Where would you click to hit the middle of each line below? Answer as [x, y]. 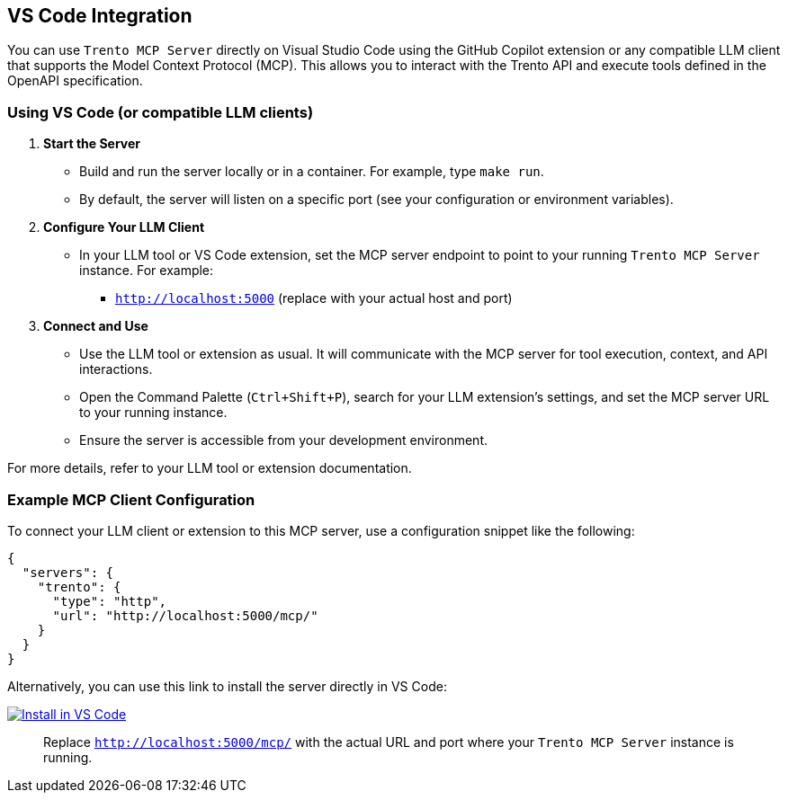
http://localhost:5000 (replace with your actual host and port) [314, 298]
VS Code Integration [100, 16]
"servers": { [68, 572]
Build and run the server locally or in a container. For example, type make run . [312, 172]
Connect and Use [96, 326]
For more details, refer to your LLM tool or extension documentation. [210, 468]
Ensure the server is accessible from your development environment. [284, 440]
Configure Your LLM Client [124, 227]
